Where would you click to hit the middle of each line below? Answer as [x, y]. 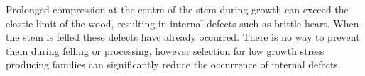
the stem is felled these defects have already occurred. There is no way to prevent [183, 37]
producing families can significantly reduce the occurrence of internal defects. [173, 64]
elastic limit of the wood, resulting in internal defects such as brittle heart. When [182, 23]
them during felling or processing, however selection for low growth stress [165, 50]
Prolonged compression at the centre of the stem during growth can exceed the [177, 9]
